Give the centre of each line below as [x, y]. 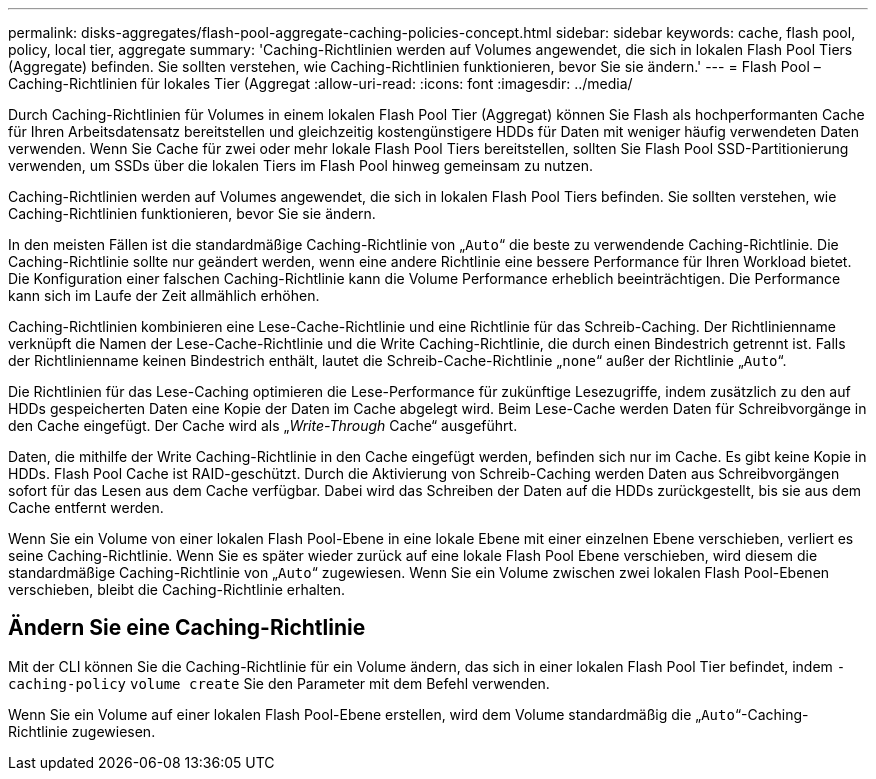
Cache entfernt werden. [86, 507]
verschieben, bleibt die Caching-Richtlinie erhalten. [177, 589]
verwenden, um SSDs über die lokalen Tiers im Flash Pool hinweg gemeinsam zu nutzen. [301, 165]
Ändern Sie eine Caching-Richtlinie [187, 628]
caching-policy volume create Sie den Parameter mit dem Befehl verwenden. [279, 683]
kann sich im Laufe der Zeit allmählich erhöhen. [164, 295]
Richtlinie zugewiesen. [82, 731]
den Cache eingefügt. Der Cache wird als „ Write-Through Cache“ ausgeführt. [263, 425]
